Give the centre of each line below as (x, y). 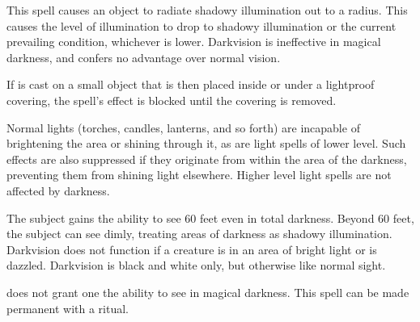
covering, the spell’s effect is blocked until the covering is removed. (172, 100)
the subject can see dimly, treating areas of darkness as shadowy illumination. (199, 234)
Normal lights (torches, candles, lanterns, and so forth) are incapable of (183, 127)
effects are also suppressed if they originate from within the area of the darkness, (207, 159)
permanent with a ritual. (68, 308)
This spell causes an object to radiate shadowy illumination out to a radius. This (207, 10)
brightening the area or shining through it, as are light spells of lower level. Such (206, 143)
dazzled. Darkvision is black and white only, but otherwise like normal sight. (196, 265)
